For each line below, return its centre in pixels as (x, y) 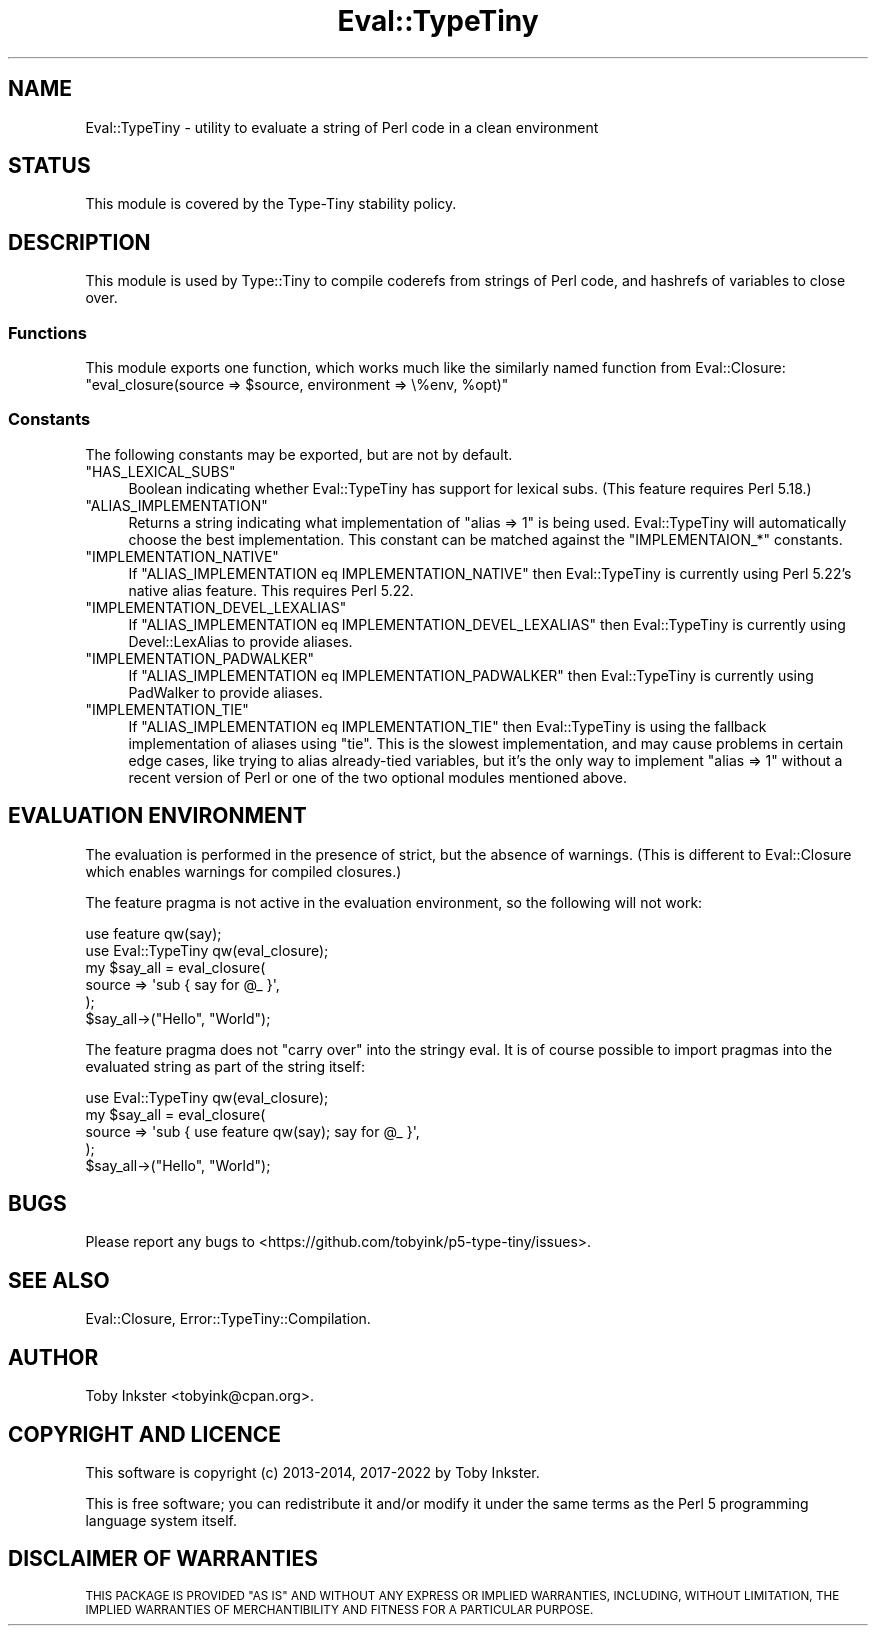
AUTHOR (53, 1357)
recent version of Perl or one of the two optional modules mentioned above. (378, 777)
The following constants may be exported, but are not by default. (299, 454)
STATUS (49, 166)
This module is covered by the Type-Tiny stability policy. (271, 204)
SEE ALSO (59, 1280)
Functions (47, 332)
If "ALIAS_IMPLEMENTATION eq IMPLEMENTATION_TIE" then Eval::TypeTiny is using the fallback (447, 726)
